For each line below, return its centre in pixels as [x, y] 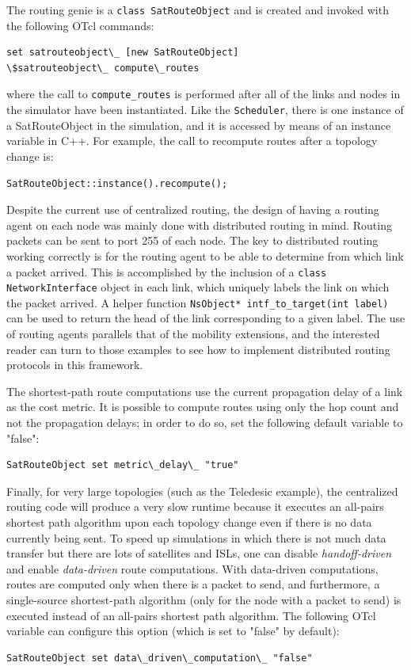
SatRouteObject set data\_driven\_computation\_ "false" [160, 658]
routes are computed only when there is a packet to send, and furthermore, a [193, 584]
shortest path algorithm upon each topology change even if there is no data [189, 522]
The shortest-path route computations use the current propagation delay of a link [205, 391]
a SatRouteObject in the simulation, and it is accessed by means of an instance [199, 125]
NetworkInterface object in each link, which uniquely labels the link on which [198, 287]
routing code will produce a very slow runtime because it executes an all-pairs [195, 506]
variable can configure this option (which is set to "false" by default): [173, 631]
